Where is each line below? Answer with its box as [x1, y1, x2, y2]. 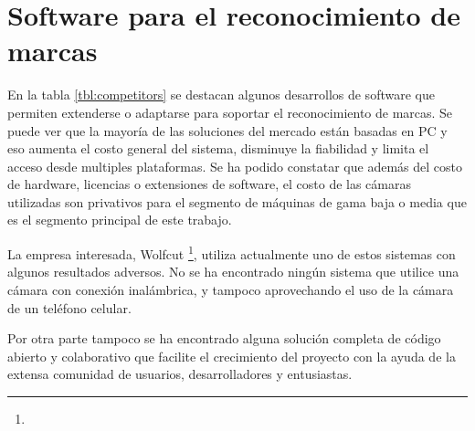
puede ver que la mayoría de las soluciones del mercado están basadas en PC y [7, 121, 448, 140]
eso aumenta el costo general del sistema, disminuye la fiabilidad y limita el [7, 139, 429, 158]
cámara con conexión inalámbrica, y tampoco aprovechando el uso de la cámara [7, 279, 454, 299]
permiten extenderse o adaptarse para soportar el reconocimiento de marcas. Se [7, 102, 453, 121]
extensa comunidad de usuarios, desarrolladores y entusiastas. [7, 364, 353, 384]
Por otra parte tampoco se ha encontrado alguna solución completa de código [7, 329, 441, 348]
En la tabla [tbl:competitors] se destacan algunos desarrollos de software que [7, 85, 435, 104]
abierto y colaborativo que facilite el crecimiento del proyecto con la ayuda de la [7, 346, 456, 365]
